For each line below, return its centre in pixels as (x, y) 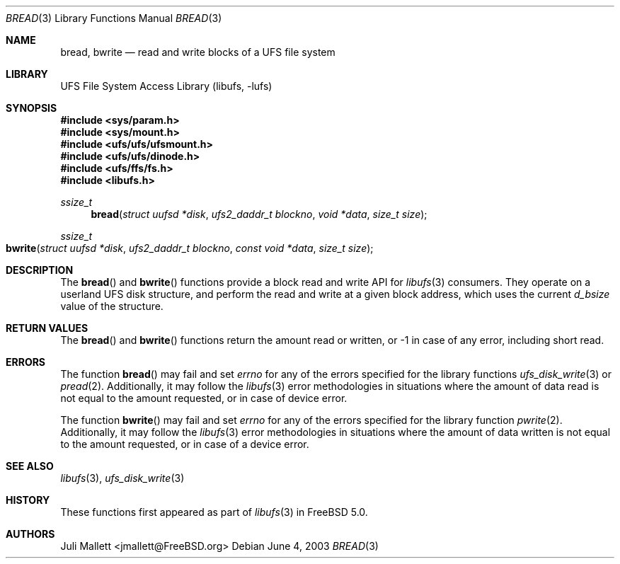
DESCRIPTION (40, 270)
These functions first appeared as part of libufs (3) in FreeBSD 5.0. (214, 512)
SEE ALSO (30, 466)
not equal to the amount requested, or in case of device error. (204, 398)
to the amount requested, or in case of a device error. (185, 444)
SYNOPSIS (31, 108)
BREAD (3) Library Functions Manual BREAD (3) (114, 18)
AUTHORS (30, 534)
